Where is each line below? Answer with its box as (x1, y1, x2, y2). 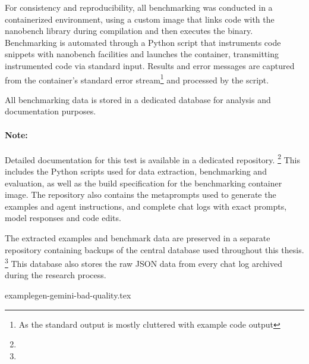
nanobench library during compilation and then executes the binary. (5, 24, 253, 37)
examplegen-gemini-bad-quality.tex (5, 289, 131, 301)
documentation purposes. (5, 105, 96, 117)
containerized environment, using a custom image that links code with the (5, 13, 275, 25)
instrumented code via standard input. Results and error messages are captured (5, 59, 295, 71)
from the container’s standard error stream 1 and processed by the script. (5, 71, 269, 86)
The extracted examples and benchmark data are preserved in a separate (5, 232, 270, 244)
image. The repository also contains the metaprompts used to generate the (5, 188, 276, 201)
